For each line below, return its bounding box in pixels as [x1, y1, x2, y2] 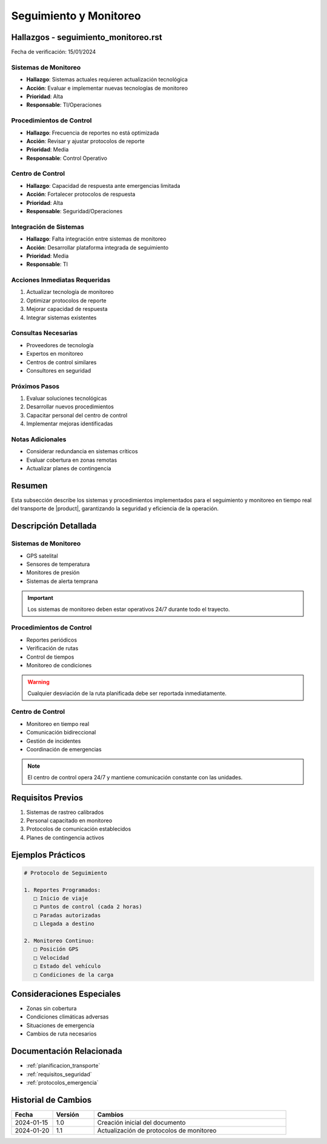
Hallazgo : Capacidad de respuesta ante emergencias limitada [26, 182, 180, 189]
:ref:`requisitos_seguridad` [26, 1070, 92, 1078]
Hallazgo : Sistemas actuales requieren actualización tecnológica [26, 76, 188, 83]
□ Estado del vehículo [33, 963, 101, 969]
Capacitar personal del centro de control [26, 411, 128, 419]
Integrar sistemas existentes [26, 314, 97, 321]
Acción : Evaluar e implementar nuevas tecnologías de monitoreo [26, 84, 188, 91]
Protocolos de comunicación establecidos [26, 825, 131, 833]
